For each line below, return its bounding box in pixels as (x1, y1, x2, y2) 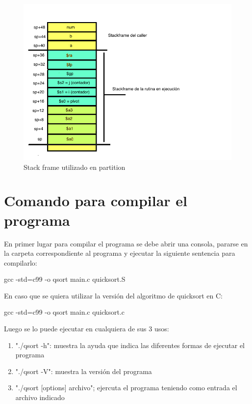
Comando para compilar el (4, 190, 187, 211)
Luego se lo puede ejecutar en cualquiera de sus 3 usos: (4, 323, 169, 334)
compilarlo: (4, 257, 37, 268)
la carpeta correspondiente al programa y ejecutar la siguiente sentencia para (4, 248, 235, 258)
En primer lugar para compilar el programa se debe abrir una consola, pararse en (4, 238, 248, 248)
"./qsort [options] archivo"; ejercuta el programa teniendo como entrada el (15, 382, 237, 393)
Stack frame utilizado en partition (24, 162, 126, 172)
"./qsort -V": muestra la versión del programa (15, 366, 152, 376)
